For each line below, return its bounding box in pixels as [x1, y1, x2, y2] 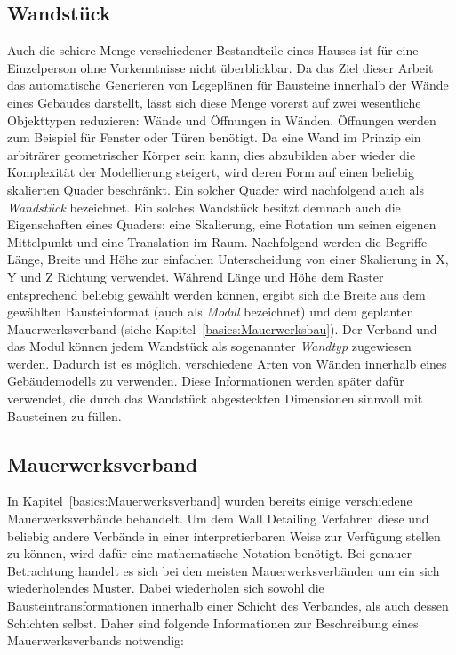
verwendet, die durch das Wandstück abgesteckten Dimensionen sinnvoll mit [7, 389, 423, 408]
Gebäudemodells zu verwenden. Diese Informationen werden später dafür [7, 371, 404, 390]
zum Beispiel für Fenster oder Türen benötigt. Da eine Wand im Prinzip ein [7, 128, 421, 147]
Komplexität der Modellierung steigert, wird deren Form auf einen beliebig [7, 163, 414, 181]
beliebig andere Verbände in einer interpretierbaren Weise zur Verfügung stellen [7, 526, 441, 545]
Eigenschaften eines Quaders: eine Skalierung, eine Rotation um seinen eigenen [7, 215, 436, 234]
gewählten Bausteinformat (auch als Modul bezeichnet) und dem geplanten [7, 302, 414, 321]
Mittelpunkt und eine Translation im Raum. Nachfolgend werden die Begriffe [7, 232, 428, 251]
